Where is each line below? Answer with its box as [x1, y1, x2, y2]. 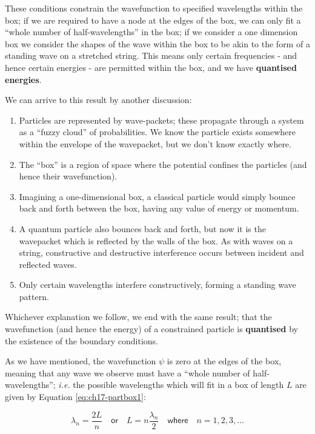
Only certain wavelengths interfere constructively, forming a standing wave [19, 278, 296, 291]
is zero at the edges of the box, [167, 355, 282, 367]
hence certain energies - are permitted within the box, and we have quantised [5, 61, 297, 73]
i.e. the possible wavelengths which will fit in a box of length [58, 378, 284, 391]
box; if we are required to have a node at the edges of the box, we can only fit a [5, 13, 301, 26]
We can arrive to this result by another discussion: [5, 93, 192, 106]
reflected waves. [19, 258, 77, 270]
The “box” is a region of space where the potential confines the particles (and [19, 158, 307, 170]
